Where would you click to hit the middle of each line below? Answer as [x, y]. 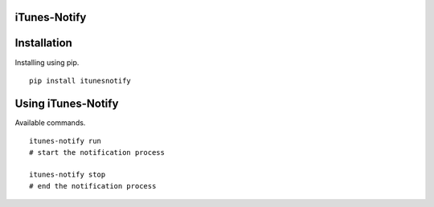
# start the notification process [97, 152]
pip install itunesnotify [80, 81]
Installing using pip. [47, 62]
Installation [43, 43]
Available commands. [50, 122]
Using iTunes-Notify [67, 103]
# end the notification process [93, 186]
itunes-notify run [66, 141]
